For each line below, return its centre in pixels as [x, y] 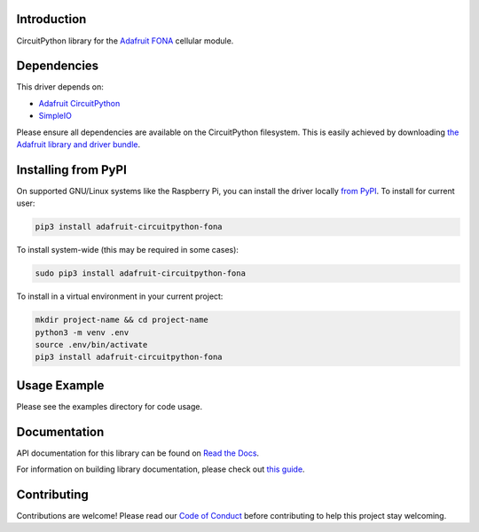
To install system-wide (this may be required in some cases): [128, 250]
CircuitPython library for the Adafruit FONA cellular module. [125, 41]
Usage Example [60, 385]
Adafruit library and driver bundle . [79, 144]
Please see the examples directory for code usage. [110, 406]
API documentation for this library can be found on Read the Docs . [138, 453]
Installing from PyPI [72, 170]
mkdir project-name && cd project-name [122, 320]
